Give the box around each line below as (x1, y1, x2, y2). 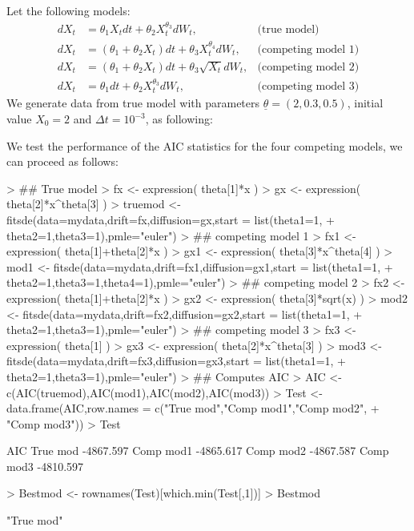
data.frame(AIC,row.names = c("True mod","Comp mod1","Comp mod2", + (6, 400, 380, 416)
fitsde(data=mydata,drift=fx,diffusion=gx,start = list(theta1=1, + (6, 211, 335, 227)
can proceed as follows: (6, 153, 119, 170)
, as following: (145, 111, 213, 127)
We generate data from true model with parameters (6, 95, 260, 111)
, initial (347, 95, 384, 111)
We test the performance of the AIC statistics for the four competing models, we (6, 137, 403, 154)
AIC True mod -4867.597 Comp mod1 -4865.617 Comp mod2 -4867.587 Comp (6, 442, 389, 459)
